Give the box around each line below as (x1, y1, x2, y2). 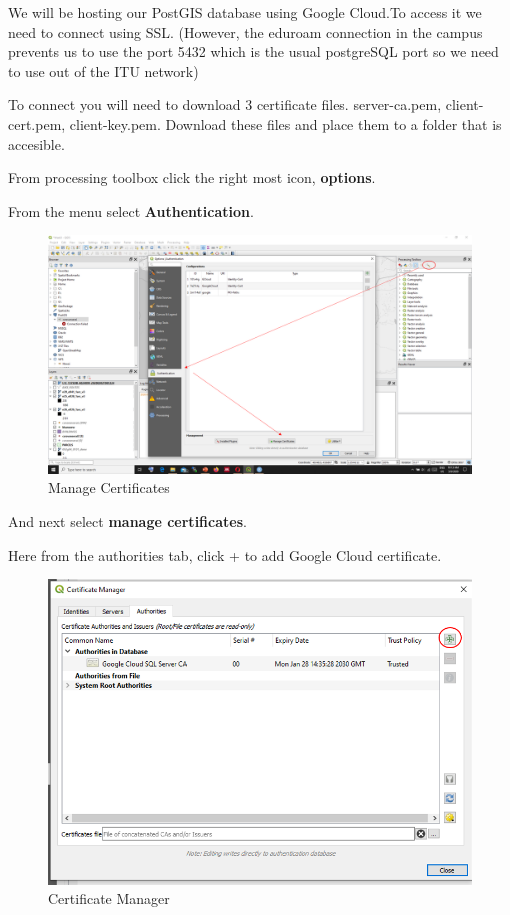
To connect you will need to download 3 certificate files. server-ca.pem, (8, 94, 442, 115)
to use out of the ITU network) (8, 60, 199, 81)
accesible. (8, 133, 65, 154)
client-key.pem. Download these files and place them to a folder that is (69, 113, 502, 134)
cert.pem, (8, 113, 66, 134)
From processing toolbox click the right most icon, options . (8, 167, 376, 188)
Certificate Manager (48, 888, 170, 909)
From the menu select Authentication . (8, 200, 254, 221)
